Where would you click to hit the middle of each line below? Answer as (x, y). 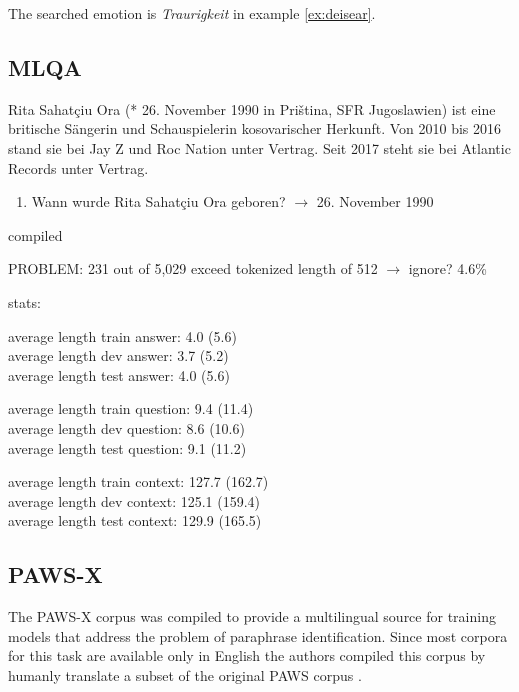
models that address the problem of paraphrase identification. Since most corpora (258, 635)
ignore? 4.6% (447, 268)
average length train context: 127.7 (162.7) (138, 481)
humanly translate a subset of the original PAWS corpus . (185, 674)
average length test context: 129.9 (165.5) (135, 520)
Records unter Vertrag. (78, 167)
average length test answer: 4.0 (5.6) (119, 374)
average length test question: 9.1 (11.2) (127, 447)
